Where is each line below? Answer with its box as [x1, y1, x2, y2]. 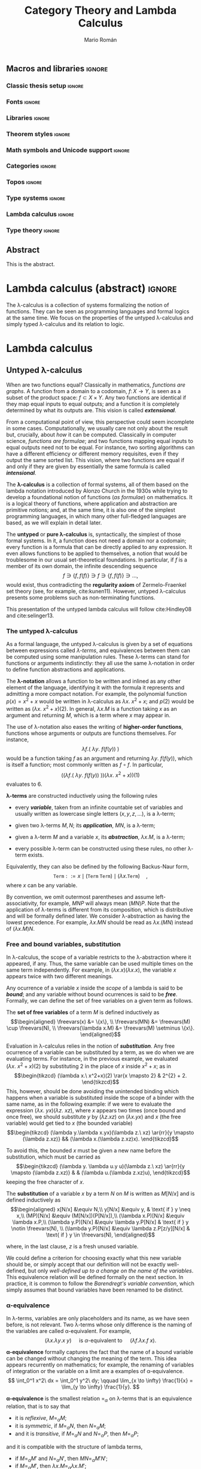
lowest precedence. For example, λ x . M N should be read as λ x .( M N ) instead [6, 919, 193, 926]
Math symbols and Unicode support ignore [6, 146, 130, 154]
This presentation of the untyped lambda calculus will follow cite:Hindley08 [6, 605, 192, 613]
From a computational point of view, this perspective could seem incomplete [6, 418, 194, 426]
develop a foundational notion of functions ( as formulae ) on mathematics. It [6, 493, 193, 500]
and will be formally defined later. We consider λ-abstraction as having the [6, 912, 190, 920]
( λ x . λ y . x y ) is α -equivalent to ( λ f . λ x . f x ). [44, 1337, 157, 1344]
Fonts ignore [6, 97, 41, 105]
